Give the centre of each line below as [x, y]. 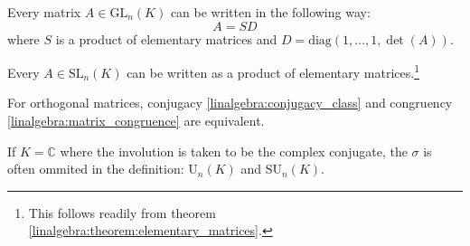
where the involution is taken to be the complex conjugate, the [234, 151]
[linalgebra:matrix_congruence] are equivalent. [136, 121]
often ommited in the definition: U [103, 169]
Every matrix [44, 12]
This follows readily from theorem [122, 212]
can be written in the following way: [270, 12]
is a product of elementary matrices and [166, 38]
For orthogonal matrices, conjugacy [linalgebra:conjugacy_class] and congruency [230, 103]
